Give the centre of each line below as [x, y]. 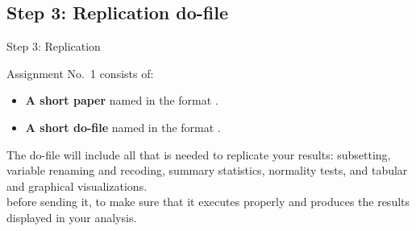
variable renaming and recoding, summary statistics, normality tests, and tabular [207, 170]
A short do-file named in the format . [123, 127]
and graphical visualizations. [77, 186]
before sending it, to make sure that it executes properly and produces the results [208, 202]
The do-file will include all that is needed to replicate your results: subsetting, [199, 154]
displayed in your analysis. [72, 217]
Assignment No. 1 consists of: [80, 73]
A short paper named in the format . [122, 100]
